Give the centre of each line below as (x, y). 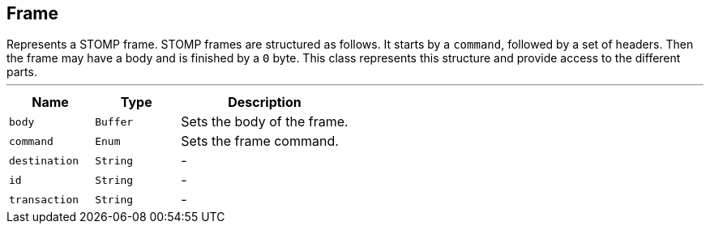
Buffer (114, 121)
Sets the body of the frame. (265, 122)
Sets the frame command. (260, 141)
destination (44, 160)
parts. (22, 72)
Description (265, 102)
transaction (44, 199)
